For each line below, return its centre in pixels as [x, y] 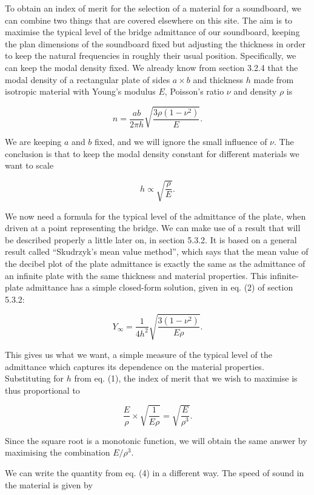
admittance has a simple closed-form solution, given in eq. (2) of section [159, 287]
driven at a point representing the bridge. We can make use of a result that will [153, 228]
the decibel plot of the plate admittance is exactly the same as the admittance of [155, 263]
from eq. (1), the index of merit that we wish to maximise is [186, 378]
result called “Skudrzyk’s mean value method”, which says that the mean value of [157, 251]
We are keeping [33, 142]
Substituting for [34, 378]
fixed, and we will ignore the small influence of [181, 142]
